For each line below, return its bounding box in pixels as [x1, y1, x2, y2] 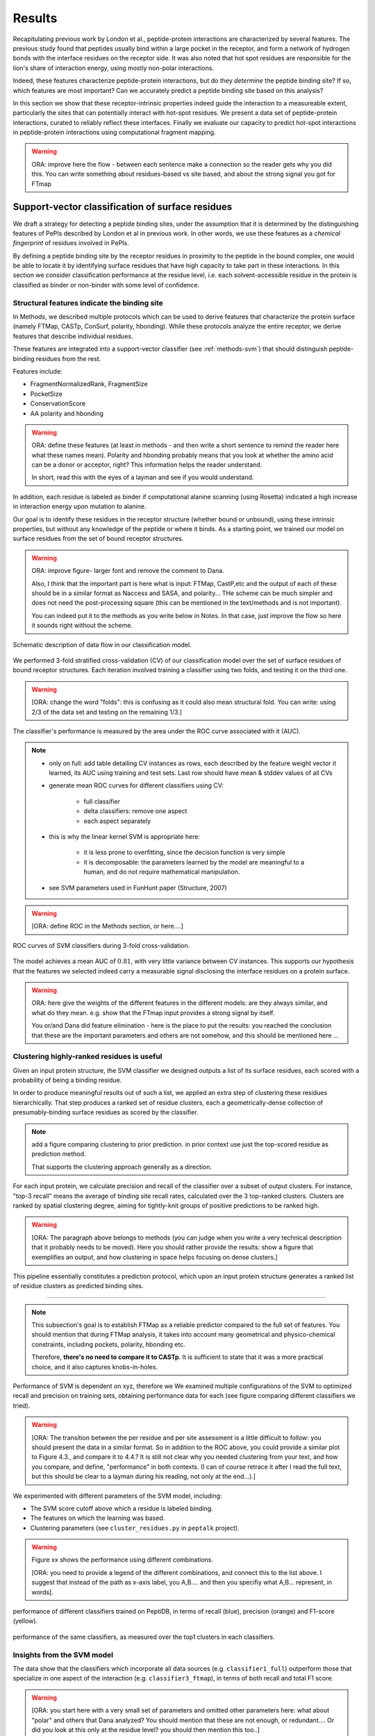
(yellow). [12, 1617, 38, 1625]
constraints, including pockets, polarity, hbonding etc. [31, 1340, 185, 1349]
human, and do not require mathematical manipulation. [83, 868, 240, 876]
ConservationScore [30, 399, 86, 408]
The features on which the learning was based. [30, 1514, 165, 1522]
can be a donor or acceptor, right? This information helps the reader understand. [31, 460, 262, 469]
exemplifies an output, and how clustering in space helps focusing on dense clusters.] [31, 1253, 278, 1261]
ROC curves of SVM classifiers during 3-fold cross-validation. [12, 941, 190, 949]
